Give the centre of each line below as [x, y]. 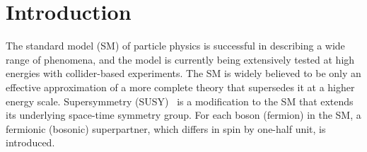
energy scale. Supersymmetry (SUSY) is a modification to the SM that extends [180, 101]
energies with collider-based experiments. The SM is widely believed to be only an [183, 73]
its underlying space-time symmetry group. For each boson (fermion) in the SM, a [183, 115]
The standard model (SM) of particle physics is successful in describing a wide [175, 46]
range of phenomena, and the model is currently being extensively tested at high [180, 59]
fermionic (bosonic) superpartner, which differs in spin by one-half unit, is [166, 128]
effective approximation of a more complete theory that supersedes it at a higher [180, 87]
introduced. [30, 142]
